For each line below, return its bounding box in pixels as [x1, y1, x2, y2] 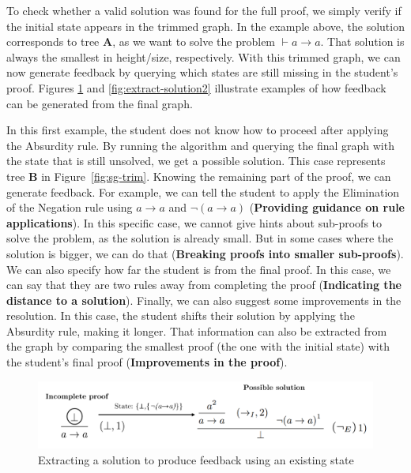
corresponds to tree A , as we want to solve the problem [6, 33, 276, 50]
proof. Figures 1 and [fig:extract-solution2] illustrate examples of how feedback [6, 79, 386, 96]
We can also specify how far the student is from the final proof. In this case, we [6, 261, 391, 277]
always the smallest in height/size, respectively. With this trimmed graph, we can [6, 48, 401, 65]
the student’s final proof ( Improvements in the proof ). [6, 354, 288, 370]
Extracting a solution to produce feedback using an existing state [38, 451, 354, 467]
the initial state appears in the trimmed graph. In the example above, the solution [6, 17, 405, 34]
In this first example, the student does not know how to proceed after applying [6, 122, 389, 138]
